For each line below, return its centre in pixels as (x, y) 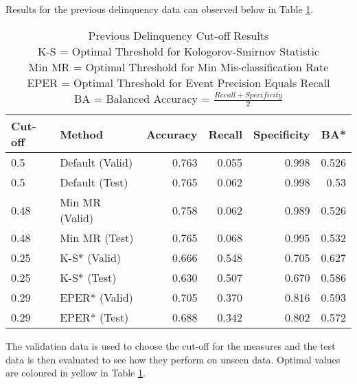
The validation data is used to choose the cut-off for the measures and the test (171, 346)
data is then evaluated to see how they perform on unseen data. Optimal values (173, 359)
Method (82, 134)
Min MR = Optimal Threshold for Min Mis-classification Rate (178, 67)
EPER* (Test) (94, 317)
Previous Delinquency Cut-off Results (178, 35)
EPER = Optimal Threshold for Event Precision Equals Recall (178, 82)
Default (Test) (94, 182)
